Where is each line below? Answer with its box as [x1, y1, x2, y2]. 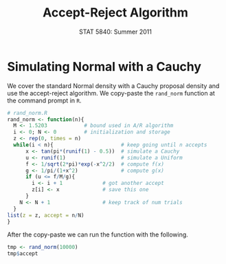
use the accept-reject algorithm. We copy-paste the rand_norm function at [7, 89, 215, 97]
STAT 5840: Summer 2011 [78, 27, 152, 36]
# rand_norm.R [7, 109, 48, 116]
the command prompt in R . [7, 96, 82, 104]
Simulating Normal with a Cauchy [7, 58, 201, 74]
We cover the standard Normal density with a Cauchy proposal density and [7, 81, 220, 90]
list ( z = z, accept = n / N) [7, 212, 84, 219]
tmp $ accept [7, 250, 38, 257]
